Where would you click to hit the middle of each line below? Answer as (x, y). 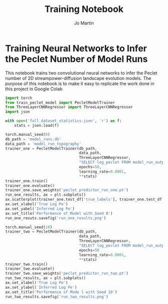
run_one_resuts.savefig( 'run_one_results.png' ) (56, 218)
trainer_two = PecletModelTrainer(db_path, (51, 232)
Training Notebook (84, 9)
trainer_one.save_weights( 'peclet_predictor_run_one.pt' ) (67, 190)
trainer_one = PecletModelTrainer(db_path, (51, 148)
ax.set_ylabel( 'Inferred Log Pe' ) (41, 287)
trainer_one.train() (27, 181)
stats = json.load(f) (36, 126)
